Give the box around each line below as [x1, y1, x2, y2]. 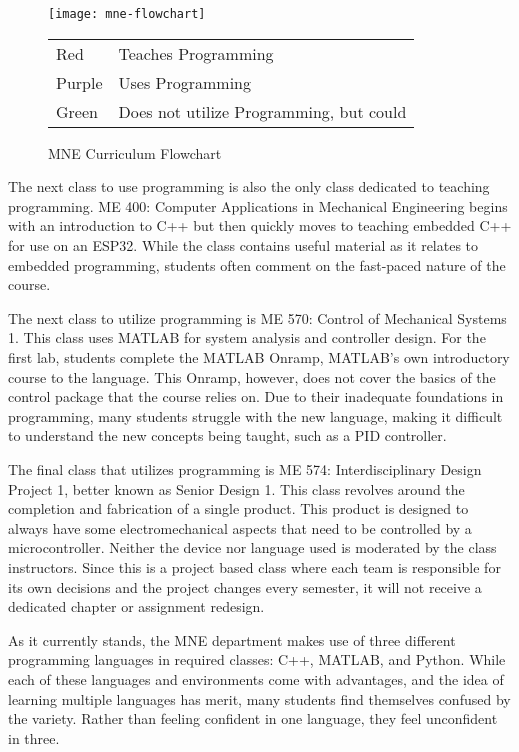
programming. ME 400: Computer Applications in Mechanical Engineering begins [8, 195, 508, 216]
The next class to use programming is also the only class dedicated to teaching [8, 176, 490, 197]
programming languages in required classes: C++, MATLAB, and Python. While [8, 649, 506, 670]
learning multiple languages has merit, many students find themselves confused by [8, 688, 511, 709]
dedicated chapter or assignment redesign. [8, 596, 265, 617]
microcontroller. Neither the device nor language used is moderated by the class [8, 537, 497, 558]
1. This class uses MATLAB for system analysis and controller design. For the [8, 327, 486, 348]
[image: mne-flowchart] [48, 7, 206, 21]
